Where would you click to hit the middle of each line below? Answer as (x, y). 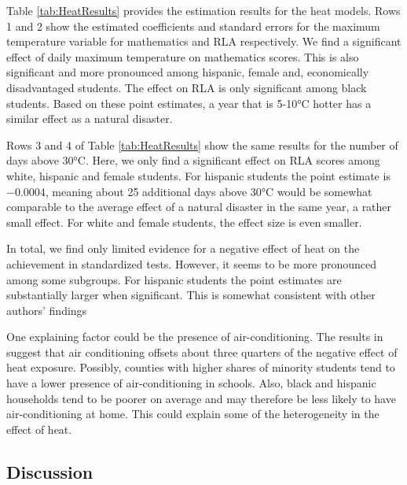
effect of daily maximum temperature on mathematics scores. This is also (183, 56)
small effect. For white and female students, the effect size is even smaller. (184, 222)
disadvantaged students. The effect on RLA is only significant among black (187, 87)
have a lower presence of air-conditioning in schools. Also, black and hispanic (191, 383)
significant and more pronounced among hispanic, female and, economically (188, 72)
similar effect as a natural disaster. (90, 118)
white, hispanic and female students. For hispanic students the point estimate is (198, 175)
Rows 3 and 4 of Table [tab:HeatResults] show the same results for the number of (202, 144)
